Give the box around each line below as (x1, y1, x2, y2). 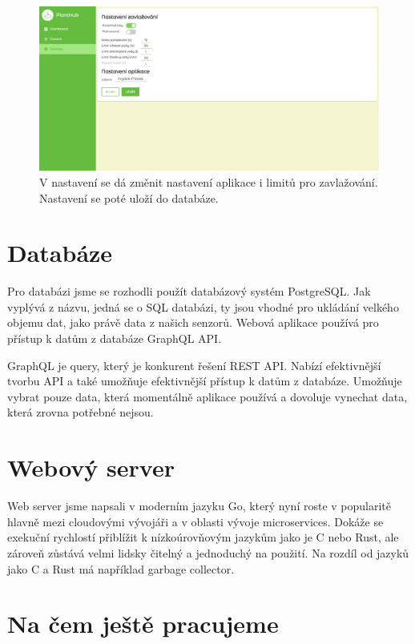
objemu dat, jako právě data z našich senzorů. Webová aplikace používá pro (7, 314, 379, 331)
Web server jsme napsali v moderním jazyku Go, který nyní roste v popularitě (7, 497, 391, 514)
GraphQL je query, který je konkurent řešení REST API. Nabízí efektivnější (7, 356, 381, 373)
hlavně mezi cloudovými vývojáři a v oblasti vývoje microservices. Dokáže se (7, 513, 384, 529)
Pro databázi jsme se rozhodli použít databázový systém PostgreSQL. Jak (7, 283, 371, 300)
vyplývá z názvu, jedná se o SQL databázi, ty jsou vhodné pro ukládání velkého (7, 298, 399, 315)
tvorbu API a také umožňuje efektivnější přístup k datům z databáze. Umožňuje (7, 372, 402, 389)
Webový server (7, 451, 175, 484)
